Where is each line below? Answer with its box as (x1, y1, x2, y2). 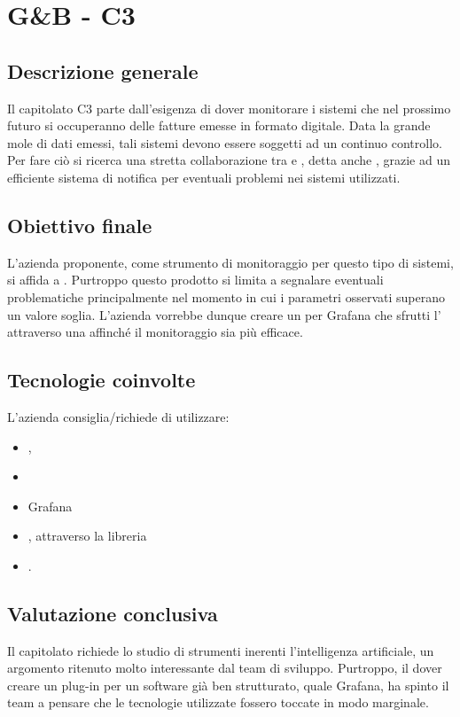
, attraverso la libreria (27, 526, 147, 545)
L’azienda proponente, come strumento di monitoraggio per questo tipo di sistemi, (7, 253, 454, 271)
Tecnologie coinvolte (7, 366, 196, 394)
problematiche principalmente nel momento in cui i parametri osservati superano (7, 287, 445, 306)
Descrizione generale (7, 57, 199, 84)
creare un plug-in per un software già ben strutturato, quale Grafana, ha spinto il (7, 675, 449, 694)
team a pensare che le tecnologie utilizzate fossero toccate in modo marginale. (7, 693, 429, 712)
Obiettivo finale (7, 211, 152, 238)
